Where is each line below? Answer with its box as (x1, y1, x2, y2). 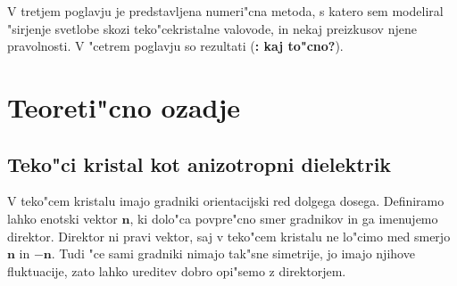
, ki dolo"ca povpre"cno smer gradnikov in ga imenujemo (129, 208, 438, 227)
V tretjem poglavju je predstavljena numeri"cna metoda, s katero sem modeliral (7, 2, 444, 20)
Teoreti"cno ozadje (7, 88, 241, 125)
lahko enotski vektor (7, 208, 118, 227)
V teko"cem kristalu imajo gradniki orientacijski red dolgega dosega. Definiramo (7, 192, 445, 210)
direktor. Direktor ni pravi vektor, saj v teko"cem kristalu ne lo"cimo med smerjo (7, 226, 451, 245)
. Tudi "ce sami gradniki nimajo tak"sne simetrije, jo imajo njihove (51, 244, 415, 263)
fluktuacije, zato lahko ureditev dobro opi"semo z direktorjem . (7, 261, 346, 280)
